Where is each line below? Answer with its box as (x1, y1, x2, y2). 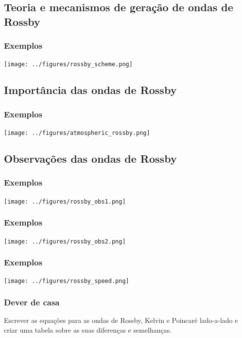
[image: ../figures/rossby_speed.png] (4, 278, 129, 285)
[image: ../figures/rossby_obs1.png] (4, 198, 126, 205)
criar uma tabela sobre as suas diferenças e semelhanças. (4, 324, 172, 335)
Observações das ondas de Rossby (4, 151, 177, 166)
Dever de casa (4, 296, 60, 308)
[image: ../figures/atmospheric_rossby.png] (4, 130, 150, 137)
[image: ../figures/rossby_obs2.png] (4, 238, 126, 245)
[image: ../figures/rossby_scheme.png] (4, 61, 133, 68)
